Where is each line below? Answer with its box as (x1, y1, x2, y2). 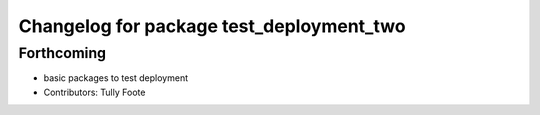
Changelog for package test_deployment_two (18, 15, 406, 37)
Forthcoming (18, 44, 107, 62)
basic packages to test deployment (43, 72, 189, 84)
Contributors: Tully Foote (43, 86, 146, 98)
